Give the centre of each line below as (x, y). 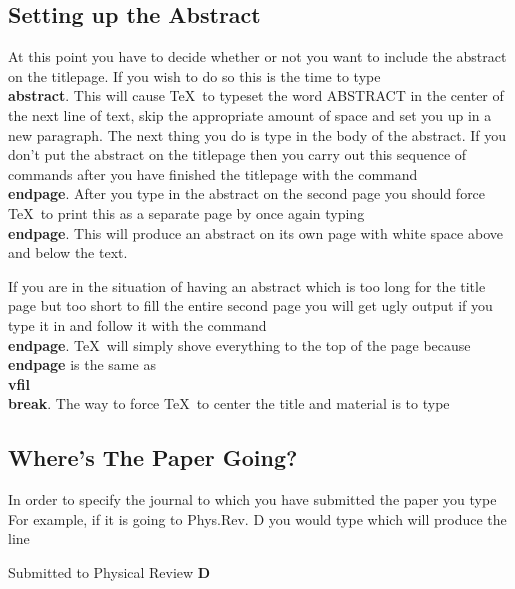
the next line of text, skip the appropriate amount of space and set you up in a (250, 114)
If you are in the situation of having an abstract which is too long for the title (247, 285)
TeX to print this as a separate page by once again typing (186, 212)
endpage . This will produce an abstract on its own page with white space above (255, 232)
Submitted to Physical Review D (109, 571)
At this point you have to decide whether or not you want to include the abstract (257, 56)
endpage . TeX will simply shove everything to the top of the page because (239, 344)
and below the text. (68, 252)
